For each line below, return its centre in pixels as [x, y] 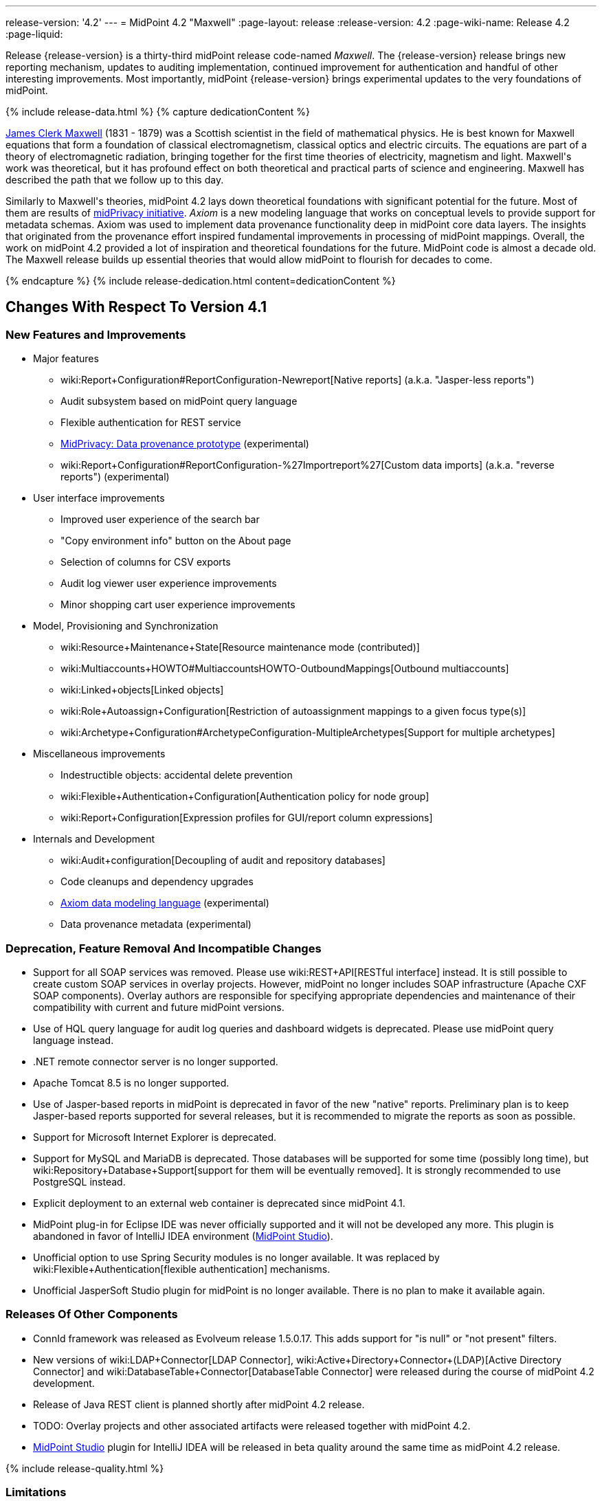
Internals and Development [94, 839]
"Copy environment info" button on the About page [176, 541]
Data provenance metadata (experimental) [156, 924]
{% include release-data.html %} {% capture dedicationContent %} [158, 112]
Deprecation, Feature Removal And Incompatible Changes [164, 948]
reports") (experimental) [115, 477]
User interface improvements [99, 498]
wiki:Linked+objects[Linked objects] [142, 690]
